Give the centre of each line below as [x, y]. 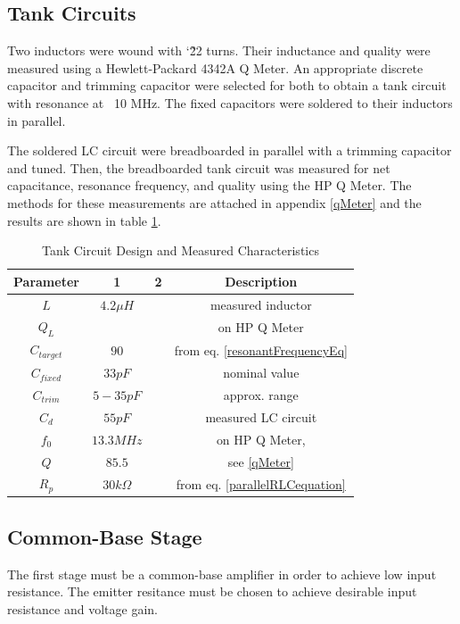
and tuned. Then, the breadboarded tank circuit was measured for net [199, 167]
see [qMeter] [261, 461]
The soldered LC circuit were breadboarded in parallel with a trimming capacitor [230, 150]
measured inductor [261, 304]
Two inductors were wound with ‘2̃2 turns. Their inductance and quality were [219, 50]
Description [261, 281]
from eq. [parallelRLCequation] [261, 483]
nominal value [261, 373]
